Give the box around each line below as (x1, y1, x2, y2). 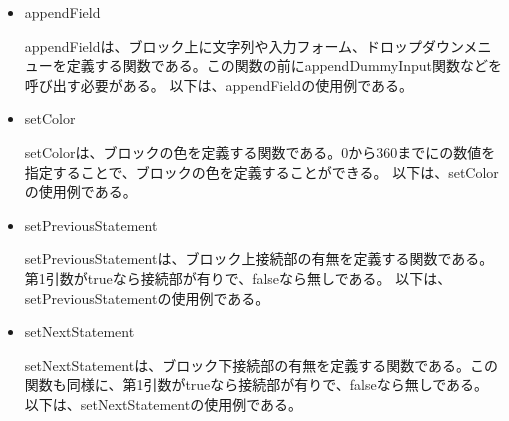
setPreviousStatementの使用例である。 (24, 287, 270, 308)
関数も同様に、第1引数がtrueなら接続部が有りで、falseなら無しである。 (24, 374, 489, 395)
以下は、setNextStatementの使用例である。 (24, 393, 302, 414)
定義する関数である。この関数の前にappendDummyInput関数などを (66, 55, 503, 76)
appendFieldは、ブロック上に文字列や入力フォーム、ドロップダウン (24, 35, 464, 56)
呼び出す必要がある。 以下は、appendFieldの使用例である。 (24, 74, 413, 95)
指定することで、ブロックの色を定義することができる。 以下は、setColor (24, 161, 499, 182)
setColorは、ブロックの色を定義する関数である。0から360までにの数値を (24, 141, 496, 162)
